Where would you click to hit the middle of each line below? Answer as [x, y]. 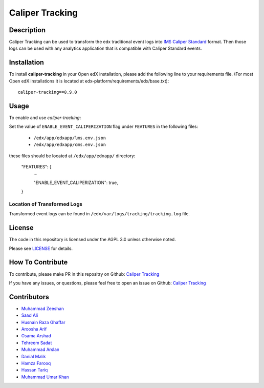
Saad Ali [30, 315]
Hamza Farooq [36, 363]
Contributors [29, 297]
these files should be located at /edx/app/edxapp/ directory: [72, 156]
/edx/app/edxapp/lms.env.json [70, 138]
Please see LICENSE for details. [41, 248]
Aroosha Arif [34, 329]
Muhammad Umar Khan [45, 377]
